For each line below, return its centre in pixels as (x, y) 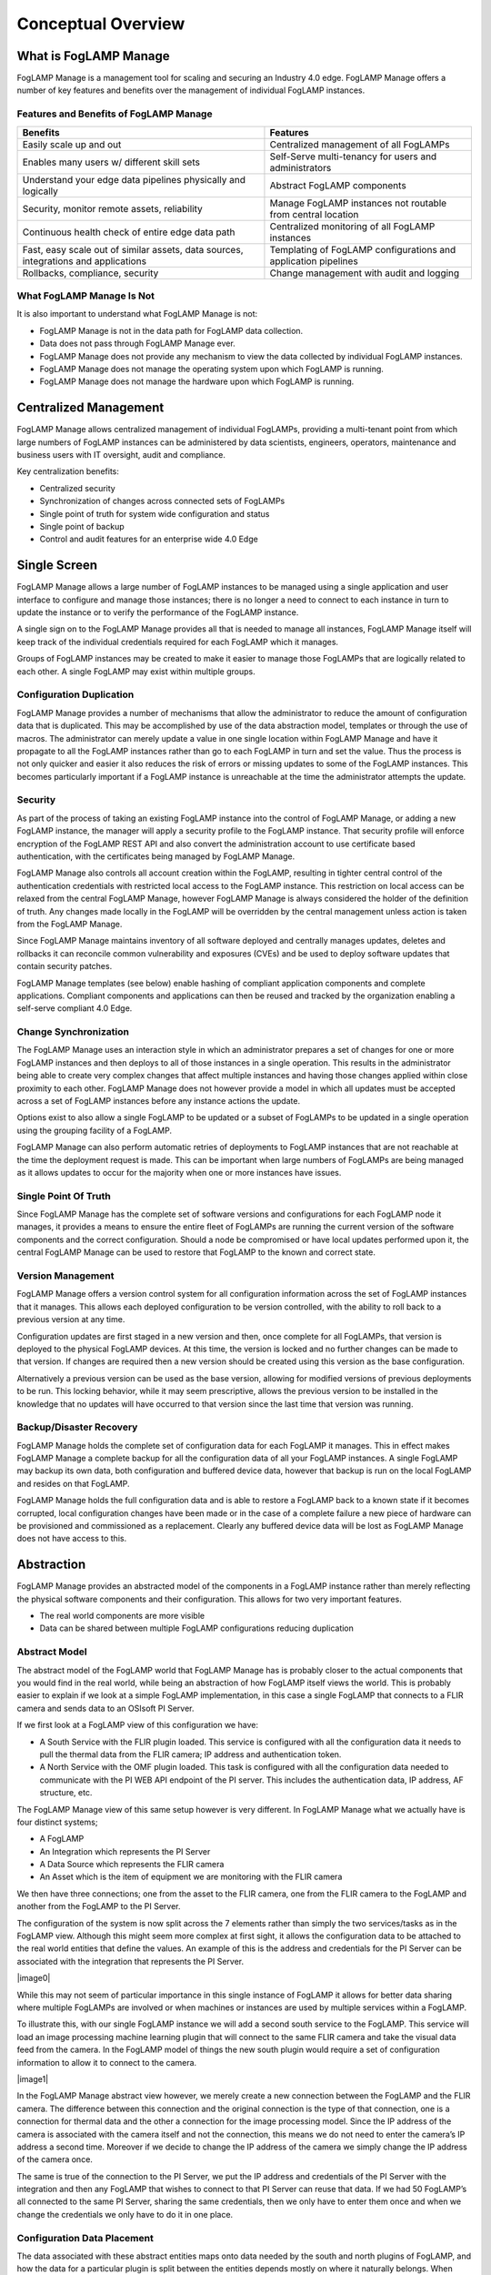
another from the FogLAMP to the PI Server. (99, 1906)
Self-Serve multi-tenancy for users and (353, 157)
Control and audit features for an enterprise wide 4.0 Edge (149, 539)
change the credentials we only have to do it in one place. (125, 2214)
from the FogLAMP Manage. (70, 924)
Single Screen (57, 566)
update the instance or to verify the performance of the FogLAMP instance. (158, 612)
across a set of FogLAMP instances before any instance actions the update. (158, 1100)
